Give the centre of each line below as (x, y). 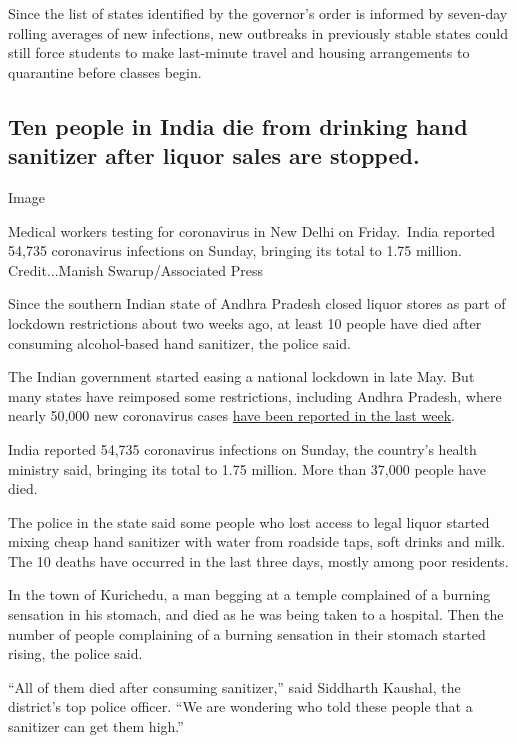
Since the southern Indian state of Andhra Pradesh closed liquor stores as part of (257, 303)
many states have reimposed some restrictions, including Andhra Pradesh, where (255, 395)
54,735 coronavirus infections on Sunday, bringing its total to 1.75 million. (235, 250)
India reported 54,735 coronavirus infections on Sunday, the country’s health (242, 448)
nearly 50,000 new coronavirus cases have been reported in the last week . (231, 415)
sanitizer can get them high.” (96, 726)
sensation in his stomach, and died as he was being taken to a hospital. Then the (256, 614)
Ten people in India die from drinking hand (238, 125)
